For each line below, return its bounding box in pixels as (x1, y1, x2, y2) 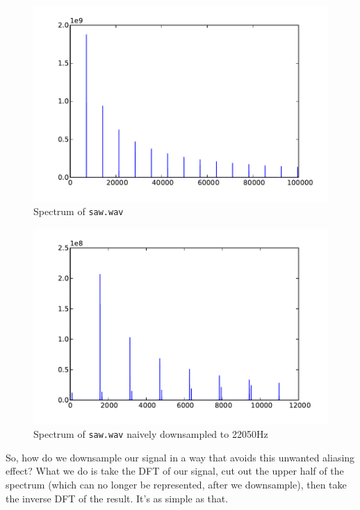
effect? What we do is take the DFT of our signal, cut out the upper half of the (6, 464, 344, 478)
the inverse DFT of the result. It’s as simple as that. (6, 491, 229, 505)
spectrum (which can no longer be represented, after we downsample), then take (6, 477, 347, 491)
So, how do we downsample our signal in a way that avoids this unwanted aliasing (6, 450, 355, 464)
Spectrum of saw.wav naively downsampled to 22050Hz (33, 427, 268, 441)
